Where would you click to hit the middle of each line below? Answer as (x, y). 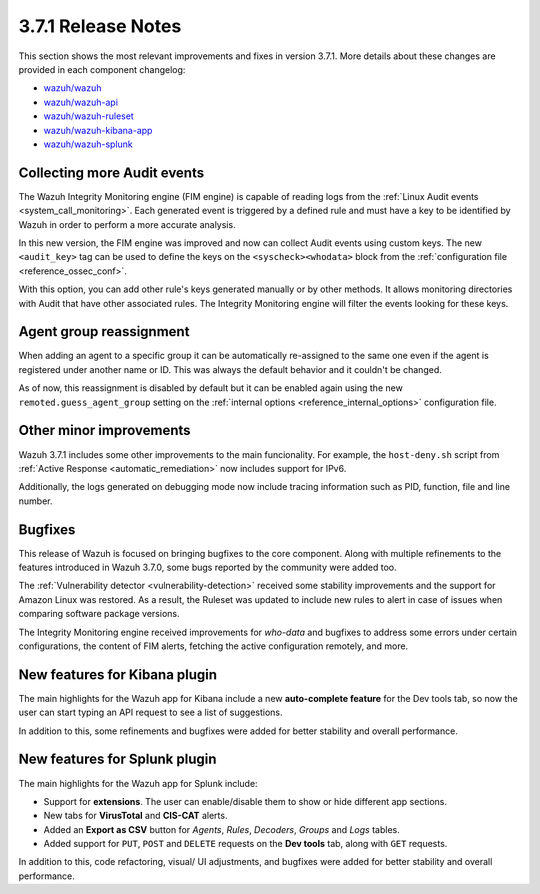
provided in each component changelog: (102, 69)
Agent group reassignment (104, 331)
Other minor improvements (104, 430)
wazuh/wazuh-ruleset (88, 116)
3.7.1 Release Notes (100, 26)
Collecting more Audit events (111, 172)
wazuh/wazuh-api (81, 102)
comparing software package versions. (99, 614)
